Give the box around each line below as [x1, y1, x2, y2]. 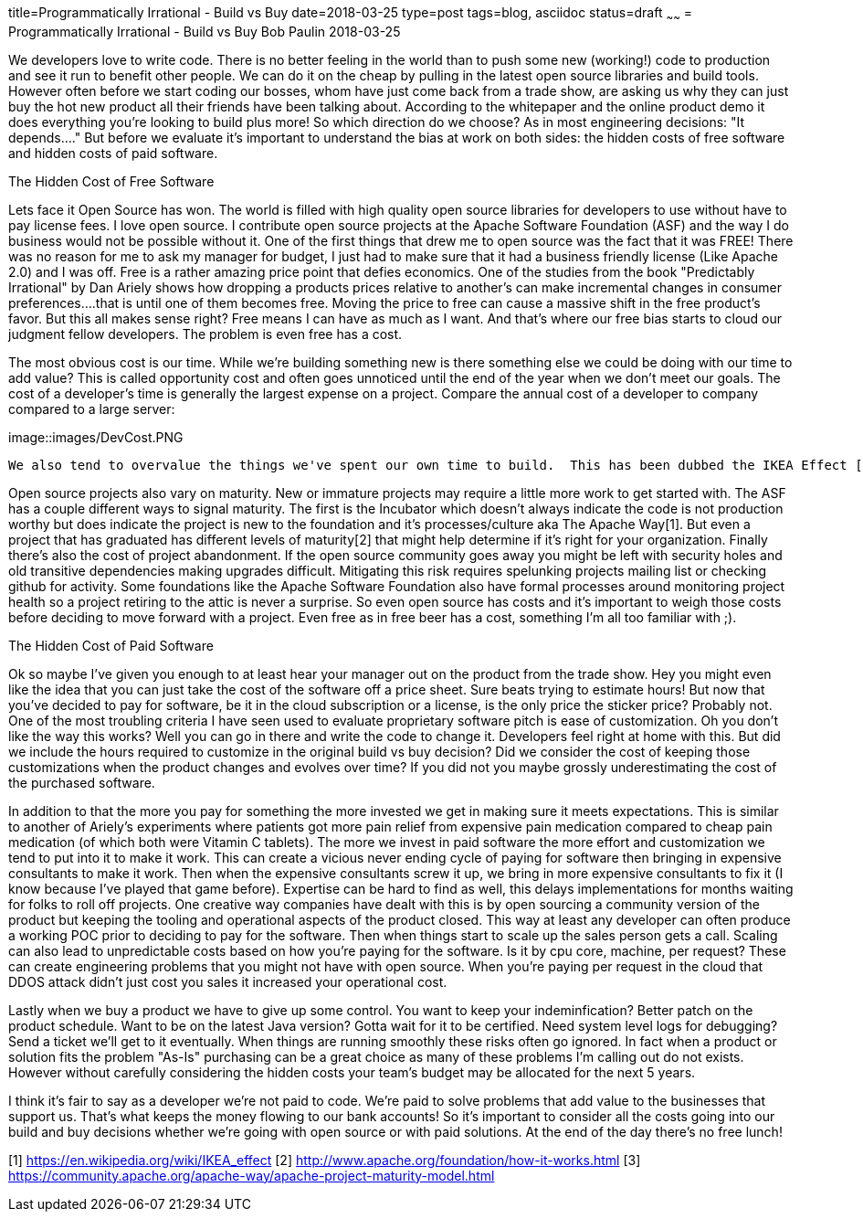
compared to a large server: [8, 400, 175, 417]
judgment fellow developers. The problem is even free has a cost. [8, 325, 403, 342]
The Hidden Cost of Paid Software [8, 637, 214, 653]
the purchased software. [8, 774, 155, 790]
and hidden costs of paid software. [8, 144, 218, 161]
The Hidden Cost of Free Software [8, 173, 215, 189]
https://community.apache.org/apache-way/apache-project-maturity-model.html [8, 1167, 495, 1183]
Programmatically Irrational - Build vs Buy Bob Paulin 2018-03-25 [8, 23, 401, 39]
